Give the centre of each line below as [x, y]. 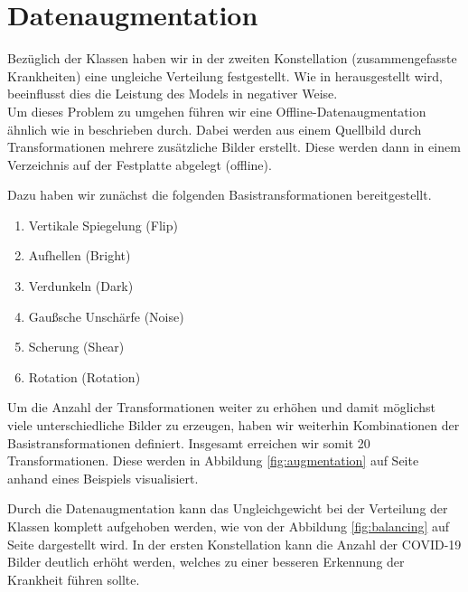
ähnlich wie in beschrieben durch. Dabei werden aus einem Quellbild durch [215, 129]
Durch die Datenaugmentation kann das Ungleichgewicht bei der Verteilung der [228, 508]
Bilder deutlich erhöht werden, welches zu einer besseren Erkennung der [206, 562]
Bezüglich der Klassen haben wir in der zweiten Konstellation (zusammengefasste [232, 58]
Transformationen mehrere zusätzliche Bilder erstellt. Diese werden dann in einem [234, 147]
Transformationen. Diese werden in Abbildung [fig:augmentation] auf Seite [213, 460]
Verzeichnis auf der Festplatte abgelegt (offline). [140, 164]
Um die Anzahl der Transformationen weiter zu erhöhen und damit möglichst [222, 407]
